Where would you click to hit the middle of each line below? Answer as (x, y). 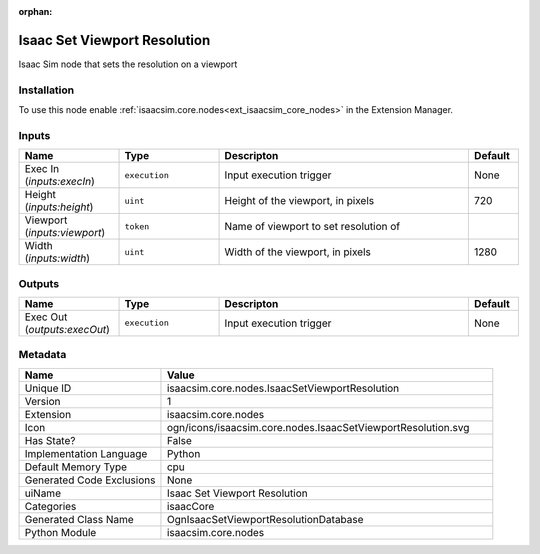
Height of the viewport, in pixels (299, 201)
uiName (43, 493)
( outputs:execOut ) (67, 329)
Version (42, 401)
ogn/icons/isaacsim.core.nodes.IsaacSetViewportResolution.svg (318, 427)
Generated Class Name (79, 519)
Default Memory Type (76, 467)
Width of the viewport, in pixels (298, 252)
